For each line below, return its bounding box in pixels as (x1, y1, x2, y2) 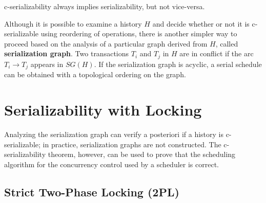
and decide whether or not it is (152, 18, 250, 29)
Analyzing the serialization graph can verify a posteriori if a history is (4, 129, 223, 139)
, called (215, 38, 238, 49)
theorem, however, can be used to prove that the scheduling (48, 149, 236, 160)
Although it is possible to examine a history (4, 18, 142, 29)
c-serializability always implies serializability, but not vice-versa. (4, 1, 205, 11)
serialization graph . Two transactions (4, 48, 129, 59)
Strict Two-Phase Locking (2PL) (4, 184, 179, 199)
